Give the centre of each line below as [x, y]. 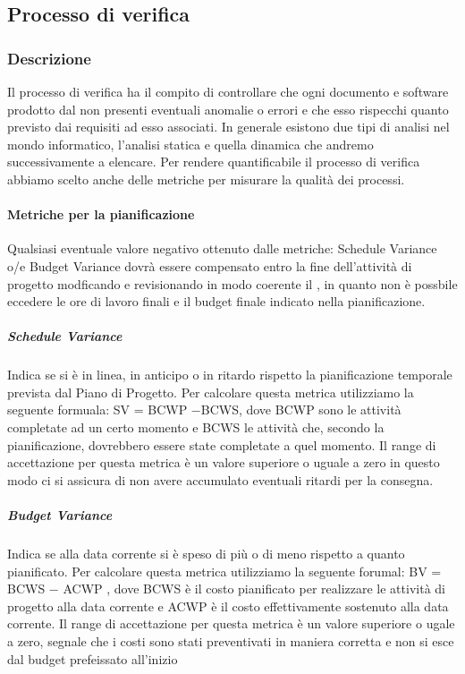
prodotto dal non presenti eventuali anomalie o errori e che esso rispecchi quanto [228, 109]
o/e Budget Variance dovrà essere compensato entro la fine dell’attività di [210, 265]
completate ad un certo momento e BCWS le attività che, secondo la [196, 427]
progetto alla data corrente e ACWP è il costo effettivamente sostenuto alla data [228, 606]
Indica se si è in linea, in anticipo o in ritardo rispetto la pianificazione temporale [230, 375]
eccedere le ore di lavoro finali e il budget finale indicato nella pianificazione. [216, 301]
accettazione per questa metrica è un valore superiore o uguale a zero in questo [224, 462]
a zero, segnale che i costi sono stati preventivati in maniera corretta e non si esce [231, 640]
